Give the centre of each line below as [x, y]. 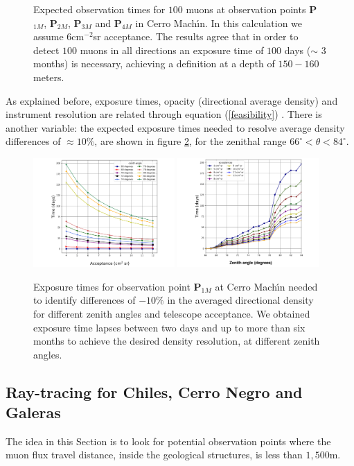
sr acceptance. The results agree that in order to [196, 36]
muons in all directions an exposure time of [172, 50]
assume [48, 36]
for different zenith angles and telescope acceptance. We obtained [172, 313]
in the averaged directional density [240, 300]
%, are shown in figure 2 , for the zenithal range [186, 141]
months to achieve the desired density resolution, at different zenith [177, 341]
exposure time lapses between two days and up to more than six [169, 327]
